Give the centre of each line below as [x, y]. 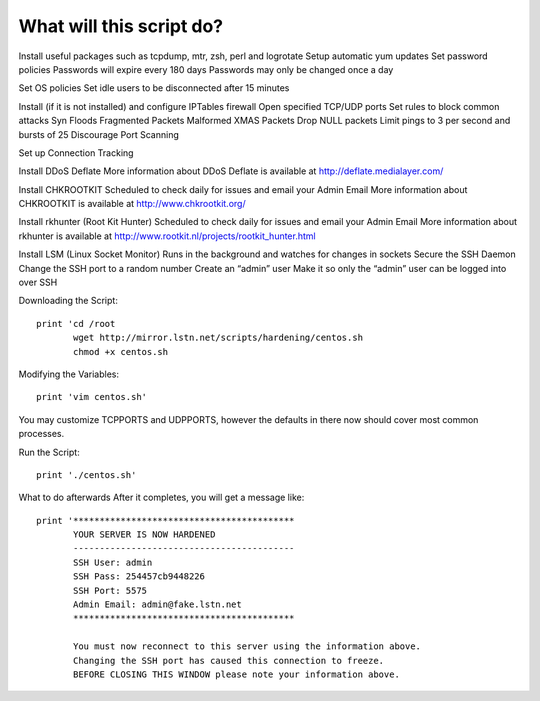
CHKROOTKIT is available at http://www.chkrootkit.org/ [132, 204]
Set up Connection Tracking [76, 152]
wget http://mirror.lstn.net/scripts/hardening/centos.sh [218, 338]
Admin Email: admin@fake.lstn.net [157, 604]
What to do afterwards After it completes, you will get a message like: [161, 497]
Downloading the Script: [68, 301]
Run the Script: [49, 452]
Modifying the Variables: [69, 374]
